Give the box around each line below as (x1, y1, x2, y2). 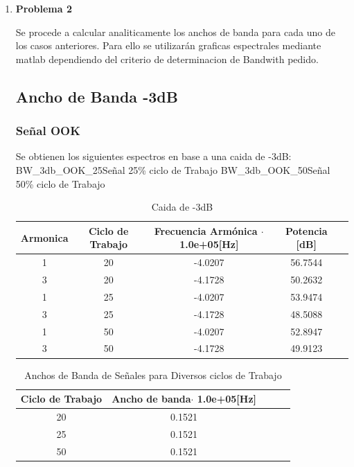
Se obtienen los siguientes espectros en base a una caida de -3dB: (15, 149, 292, 164)
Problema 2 (15, 1, 72, 15)
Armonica (20, 230, 69, 245)
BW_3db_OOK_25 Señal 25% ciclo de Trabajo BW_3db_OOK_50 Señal (15, 162, 330, 177)
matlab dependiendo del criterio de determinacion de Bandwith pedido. (15, 51, 319, 66)
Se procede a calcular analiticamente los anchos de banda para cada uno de (15, 24, 335, 39)
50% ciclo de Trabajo (15, 176, 105, 191)
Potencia (285, 223, 328, 238)
